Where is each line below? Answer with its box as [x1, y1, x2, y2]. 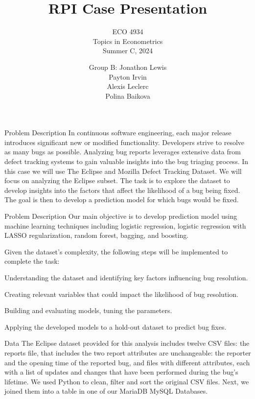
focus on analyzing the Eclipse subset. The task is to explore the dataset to [4, 175, 230, 186]
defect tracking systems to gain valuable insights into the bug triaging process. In [4, 156, 249, 167]
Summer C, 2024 [103, 45, 153, 56]
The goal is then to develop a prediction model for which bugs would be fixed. [4, 194, 239, 205]
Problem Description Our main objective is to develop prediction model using [4, 211, 237, 221]
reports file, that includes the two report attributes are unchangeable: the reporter [4, 347, 251, 357]
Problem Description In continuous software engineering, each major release [4, 127, 232, 138]
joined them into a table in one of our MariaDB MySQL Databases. [4, 386, 208, 396]
